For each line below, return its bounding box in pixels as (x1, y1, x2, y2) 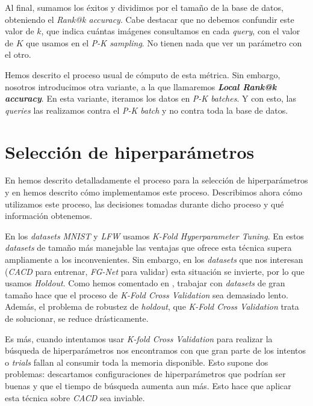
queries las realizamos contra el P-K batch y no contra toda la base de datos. (5, 103, 288, 116)
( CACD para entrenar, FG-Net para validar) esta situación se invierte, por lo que (5, 265, 305, 277)
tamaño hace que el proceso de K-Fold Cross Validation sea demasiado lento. (5, 288, 288, 301)
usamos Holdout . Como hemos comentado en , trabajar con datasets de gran (5, 277, 285, 289)
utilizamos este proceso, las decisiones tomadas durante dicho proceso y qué (5, 197, 284, 210)
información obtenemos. (5, 209, 93, 222)
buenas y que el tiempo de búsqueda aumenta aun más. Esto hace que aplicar (5, 379, 291, 392)
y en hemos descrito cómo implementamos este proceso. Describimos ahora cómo (5, 186, 302, 198)
